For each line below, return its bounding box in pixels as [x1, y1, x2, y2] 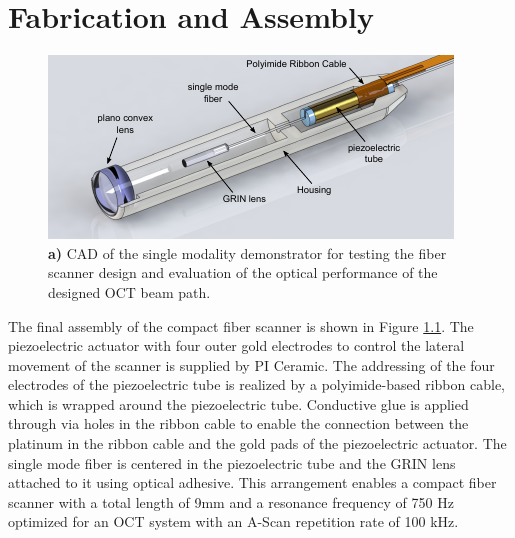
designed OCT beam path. [48, 281, 211, 302]
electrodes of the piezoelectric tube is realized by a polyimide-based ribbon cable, [8, 374, 505, 395]
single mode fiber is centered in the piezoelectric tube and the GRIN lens [8, 452, 456, 473]
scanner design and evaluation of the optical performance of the [48, 262, 438, 283]
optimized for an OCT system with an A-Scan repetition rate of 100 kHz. [8, 511, 459, 532]
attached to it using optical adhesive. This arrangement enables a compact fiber [8, 472, 497, 493]
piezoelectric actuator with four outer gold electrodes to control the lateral [8, 335, 465, 356]
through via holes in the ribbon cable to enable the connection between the [8, 413, 469, 434]
